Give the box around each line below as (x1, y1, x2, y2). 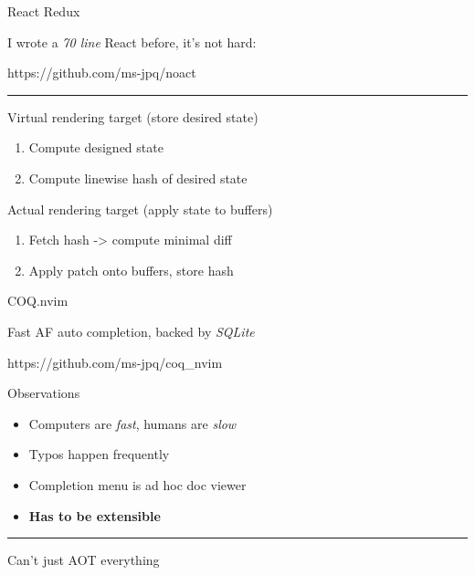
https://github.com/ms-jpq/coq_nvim (7, 352, 223, 371)
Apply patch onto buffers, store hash (28, 260, 234, 279)
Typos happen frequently (28, 444, 170, 464)
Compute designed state (28, 138, 164, 157)
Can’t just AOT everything (7, 550, 160, 570)
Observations (7, 383, 80, 402)
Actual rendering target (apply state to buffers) (7, 199, 273, 218)
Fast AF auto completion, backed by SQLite (7, 321, 255, 340)
